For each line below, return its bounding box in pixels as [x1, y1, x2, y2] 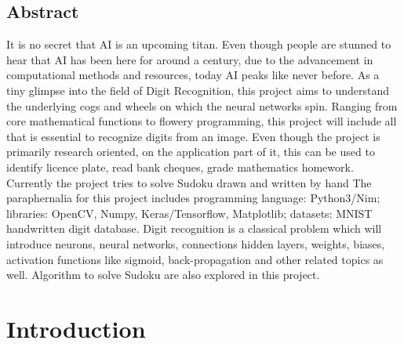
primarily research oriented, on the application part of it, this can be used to [6, 143, 375, 160]
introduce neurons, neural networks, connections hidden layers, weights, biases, [6, 235, 385, 252]
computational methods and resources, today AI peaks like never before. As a [6, 67, 380, 83]
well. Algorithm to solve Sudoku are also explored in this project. [6, 266, 320, 283]
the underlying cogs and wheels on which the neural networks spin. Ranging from [6, 97, 398, 114]
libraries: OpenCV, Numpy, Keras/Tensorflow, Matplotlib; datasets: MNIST [6, 205, 373, 221]
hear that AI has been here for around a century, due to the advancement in [6, 51, 373, 67]
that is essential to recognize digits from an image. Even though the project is [6, 128, 380, 144]
